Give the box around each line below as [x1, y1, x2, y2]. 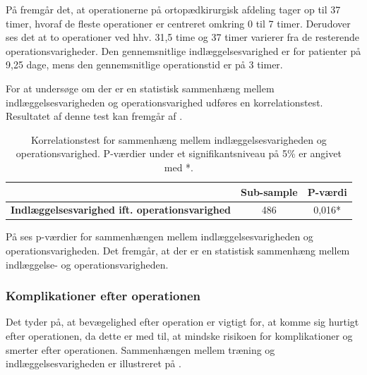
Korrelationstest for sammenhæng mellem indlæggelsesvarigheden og [31, 132, 327, 147]
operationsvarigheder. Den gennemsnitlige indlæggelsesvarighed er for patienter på [6, 43, 361, 58]
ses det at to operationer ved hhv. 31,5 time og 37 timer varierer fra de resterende [6, 30, 360, 44]
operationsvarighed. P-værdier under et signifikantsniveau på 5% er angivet [16, 146, 342, 161]
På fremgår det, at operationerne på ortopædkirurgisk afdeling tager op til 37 [6, 2, 341, 16]
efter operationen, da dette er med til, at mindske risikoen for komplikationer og [6, 328, 353, 343]
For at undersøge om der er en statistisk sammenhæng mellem [6, 80, 275, 95]
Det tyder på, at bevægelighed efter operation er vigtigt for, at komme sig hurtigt [6, 314, 359, 329]
